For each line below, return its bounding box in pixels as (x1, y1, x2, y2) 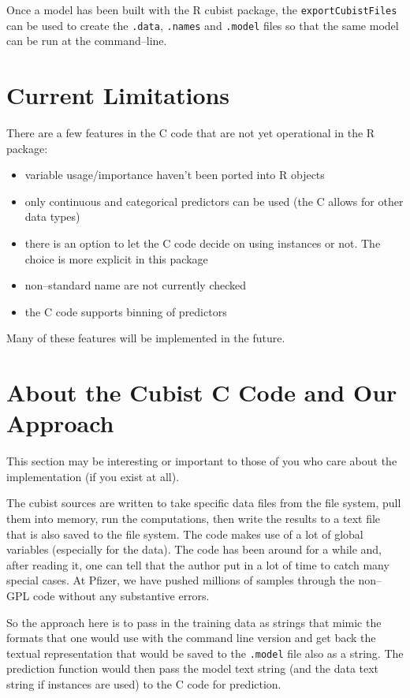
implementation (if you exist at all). (6, 468, 180, 484)
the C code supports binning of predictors (24, 303, 227, 319)
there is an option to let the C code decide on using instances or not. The (24, 235, 381, 251)
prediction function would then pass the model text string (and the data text (6, 660, 379, 677)
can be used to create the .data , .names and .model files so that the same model (6, 17, 399, 33)
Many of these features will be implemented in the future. (6, 330, 285, 346)
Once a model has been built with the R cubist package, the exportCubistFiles (6, 2, 397, 17)
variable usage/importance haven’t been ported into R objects (24, 166, 325, 183)
